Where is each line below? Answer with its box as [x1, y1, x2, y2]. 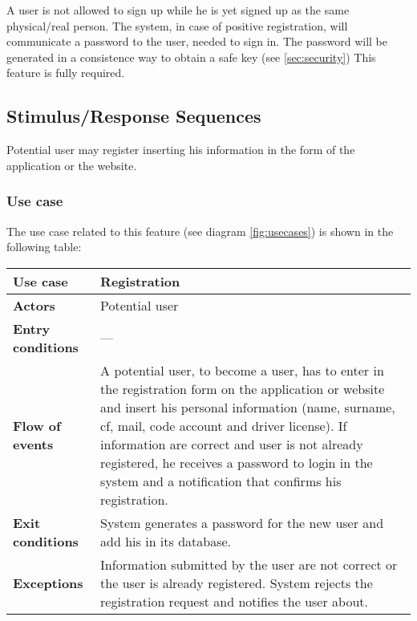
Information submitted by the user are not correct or [100, 554, 398, 574]
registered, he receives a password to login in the [100, 453, 373, 472]
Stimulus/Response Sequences [6, 103, 261, 128]
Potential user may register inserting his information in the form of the [6, 141, 355, 158]
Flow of [13, 416, 61, 435]
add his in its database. [100, 531, 232, 550]
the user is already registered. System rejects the [100, 573, 373, 592]
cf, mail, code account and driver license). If [100, 416, 347, 435]
